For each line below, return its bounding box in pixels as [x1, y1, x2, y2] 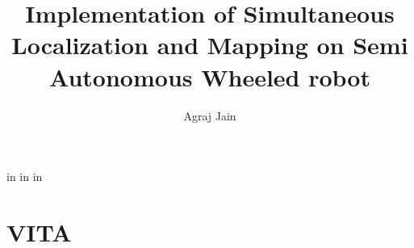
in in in [6, 168, 43, 185]
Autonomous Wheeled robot [49, 60, 370, 93]
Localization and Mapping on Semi [11, 28, 408, 61]
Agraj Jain [183, 107, 236, 124]
